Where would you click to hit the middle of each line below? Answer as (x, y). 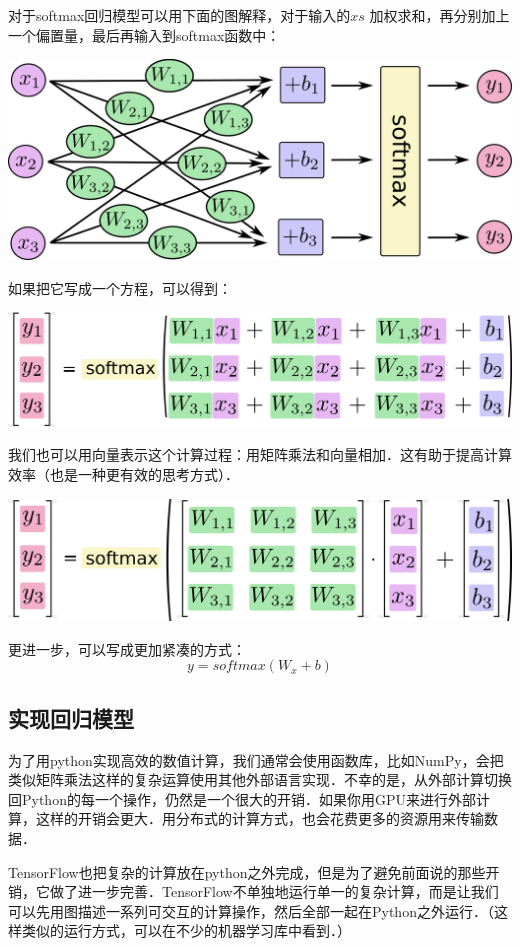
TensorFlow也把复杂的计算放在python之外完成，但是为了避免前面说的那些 (247, 871)
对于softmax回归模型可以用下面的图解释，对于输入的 (179, 15)
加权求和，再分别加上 (439, 15)
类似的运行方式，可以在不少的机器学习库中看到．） (186, 930)
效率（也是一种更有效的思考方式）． (123, 474)
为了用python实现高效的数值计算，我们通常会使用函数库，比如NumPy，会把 (256, 759)
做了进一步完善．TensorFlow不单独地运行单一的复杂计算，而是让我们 (274, 891)
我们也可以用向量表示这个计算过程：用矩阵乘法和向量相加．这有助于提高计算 (260, 454)
